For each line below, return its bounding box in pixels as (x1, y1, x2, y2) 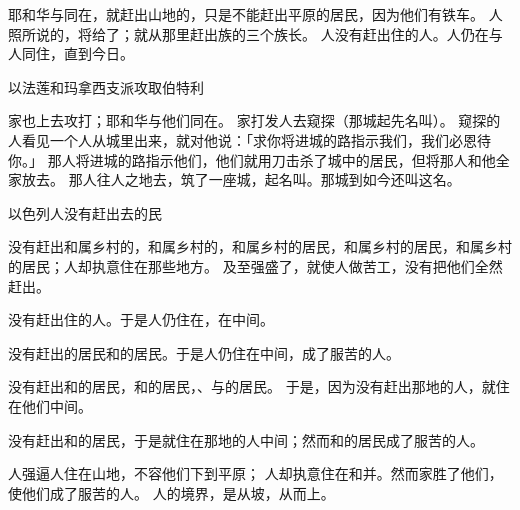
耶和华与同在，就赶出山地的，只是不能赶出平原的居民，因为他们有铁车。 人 (8, 4, 503, 24)
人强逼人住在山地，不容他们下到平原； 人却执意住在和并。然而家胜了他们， (8, 463, 503, 484)
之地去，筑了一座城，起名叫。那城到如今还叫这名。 (124, 169, 461, 190)
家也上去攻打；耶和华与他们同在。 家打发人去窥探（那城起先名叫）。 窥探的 (8, 110, 501, 131)
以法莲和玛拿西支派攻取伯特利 (8, 76, 204, 97)
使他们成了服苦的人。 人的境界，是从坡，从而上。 (8, 482, 335, 503)
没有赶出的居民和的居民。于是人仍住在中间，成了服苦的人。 (8, 342, 400, 363)
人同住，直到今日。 (8, 43, 134, 64)
